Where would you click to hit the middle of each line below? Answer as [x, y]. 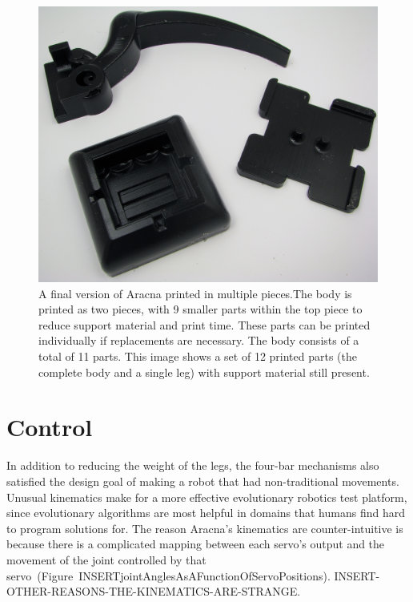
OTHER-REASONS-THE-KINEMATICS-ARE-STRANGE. [154, 591]
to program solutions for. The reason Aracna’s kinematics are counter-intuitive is [205, 528]
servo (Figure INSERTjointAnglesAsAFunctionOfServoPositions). [168, 575]
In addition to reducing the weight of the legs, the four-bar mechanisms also [193, 465]
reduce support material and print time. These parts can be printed [204, 324]
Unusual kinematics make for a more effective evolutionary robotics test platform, [207, 497]
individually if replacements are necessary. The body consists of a [199, 340]
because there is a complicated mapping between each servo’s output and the [196, 544]
